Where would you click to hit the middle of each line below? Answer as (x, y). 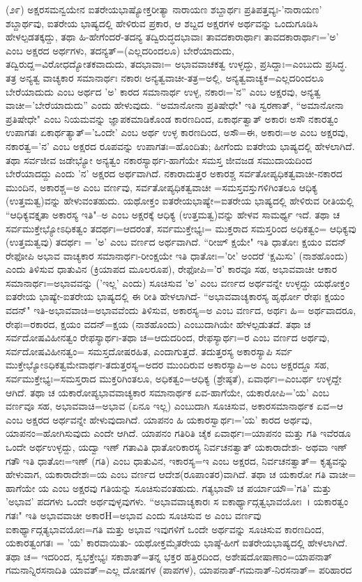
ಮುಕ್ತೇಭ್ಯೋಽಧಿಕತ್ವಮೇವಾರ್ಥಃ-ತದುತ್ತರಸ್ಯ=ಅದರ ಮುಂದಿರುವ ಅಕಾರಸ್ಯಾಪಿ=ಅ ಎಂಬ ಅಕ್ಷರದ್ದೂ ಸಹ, (167, 365)
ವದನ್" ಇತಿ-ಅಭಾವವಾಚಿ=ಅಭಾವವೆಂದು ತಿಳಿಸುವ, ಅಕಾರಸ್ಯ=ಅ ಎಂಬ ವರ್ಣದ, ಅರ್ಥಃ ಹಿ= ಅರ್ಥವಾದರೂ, (181, 310)
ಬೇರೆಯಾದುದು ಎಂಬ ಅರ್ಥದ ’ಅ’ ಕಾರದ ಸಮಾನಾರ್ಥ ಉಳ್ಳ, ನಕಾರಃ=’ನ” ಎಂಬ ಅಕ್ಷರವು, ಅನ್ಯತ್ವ (163, 91)
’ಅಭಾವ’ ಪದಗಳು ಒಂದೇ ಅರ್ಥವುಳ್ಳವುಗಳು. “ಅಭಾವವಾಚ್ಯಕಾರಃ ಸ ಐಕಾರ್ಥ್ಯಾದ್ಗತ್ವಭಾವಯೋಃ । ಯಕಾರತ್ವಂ (177, 501)
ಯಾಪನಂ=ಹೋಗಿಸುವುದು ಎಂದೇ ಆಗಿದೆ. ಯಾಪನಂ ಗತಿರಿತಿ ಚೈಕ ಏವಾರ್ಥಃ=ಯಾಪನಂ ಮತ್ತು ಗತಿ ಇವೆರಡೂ (179, 433)
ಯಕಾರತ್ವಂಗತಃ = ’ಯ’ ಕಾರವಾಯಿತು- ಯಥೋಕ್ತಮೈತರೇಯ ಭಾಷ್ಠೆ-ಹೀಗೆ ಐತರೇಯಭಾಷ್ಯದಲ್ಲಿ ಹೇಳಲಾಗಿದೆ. (177, 543)
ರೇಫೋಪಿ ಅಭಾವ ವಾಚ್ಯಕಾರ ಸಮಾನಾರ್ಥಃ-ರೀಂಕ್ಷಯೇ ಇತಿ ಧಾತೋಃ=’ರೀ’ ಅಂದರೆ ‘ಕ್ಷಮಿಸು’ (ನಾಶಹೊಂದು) (177, 255)
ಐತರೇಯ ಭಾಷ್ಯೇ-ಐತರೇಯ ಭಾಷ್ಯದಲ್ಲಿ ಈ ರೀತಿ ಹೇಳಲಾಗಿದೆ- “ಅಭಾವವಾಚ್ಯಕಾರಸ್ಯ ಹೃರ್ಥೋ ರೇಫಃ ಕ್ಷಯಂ (175, 296)
